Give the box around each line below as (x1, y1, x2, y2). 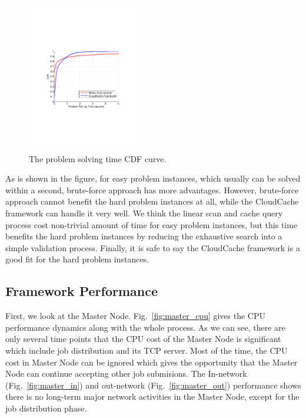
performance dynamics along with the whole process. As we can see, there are (5, 321, 285, 333)
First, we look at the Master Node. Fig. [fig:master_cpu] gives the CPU (5, 310, 266, 322)
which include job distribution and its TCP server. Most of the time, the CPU (5, 344, 288, 356)
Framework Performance (5, 282, 158, 300)
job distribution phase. (5, 401, 87, 414)
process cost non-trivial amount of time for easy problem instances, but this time (5, 218, 298, 231)
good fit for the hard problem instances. (5, 253, 149, 265)
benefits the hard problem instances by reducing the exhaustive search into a (5, 230, 282, 242)
